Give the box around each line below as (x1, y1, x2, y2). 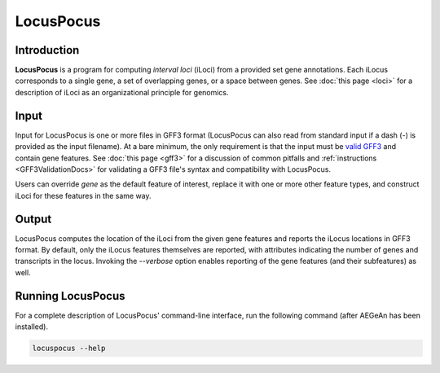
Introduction (15, 43, 80, 57)
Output (15, 212, 52, 226)
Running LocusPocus (15, 289, 125, 303)
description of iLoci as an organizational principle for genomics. (15, 87, 229, 97)
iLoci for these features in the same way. (15, 191, 152, 200)
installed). (15, 322, 49, 331)
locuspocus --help (32, 344, 106, 353)
